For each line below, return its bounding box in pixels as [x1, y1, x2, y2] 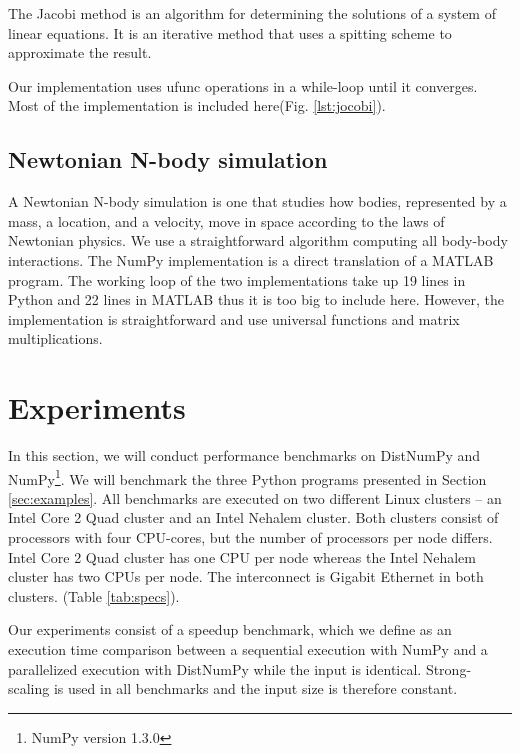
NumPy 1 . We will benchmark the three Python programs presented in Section [8, 465, 487, 489]
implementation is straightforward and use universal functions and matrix [8, 308, 460, 329]
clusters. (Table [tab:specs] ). [8, 585, 180, 606]
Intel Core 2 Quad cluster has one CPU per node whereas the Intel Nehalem [8, 546, 476, 567]
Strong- [425, 658, 472, 679]
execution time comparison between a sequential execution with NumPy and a [8, 639, 488, 660]
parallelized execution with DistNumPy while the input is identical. [8, 658, 422, 679]
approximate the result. [8, 42, 152, 63]
